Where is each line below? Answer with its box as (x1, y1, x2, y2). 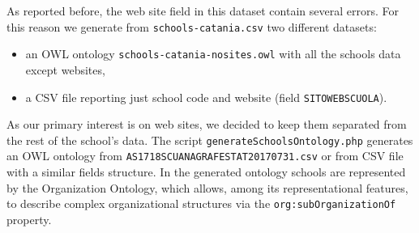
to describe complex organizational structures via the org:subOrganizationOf (6, 195, 396, 212)
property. (6, 210, 52, 227)
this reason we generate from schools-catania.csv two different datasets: (6, 18, 377, 35)
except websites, (25, 61, 105, 78)
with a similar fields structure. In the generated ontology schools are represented (6, 163, 406, 180)
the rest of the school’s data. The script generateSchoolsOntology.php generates (6, 131, 413, 148)
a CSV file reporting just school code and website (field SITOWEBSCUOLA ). (25, 88, 387, 105)
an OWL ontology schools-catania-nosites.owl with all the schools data (25, 45, 401, 62)
